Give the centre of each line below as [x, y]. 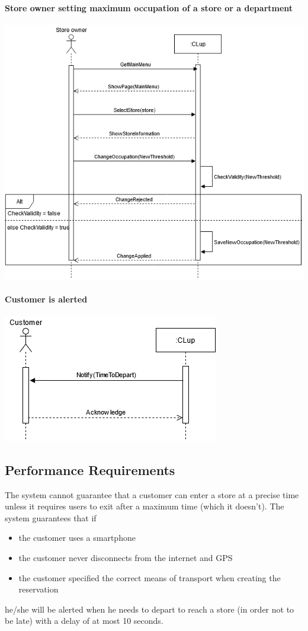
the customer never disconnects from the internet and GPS [126, 558]
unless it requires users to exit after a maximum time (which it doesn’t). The [145, 506]
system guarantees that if [51, 517]
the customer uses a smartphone [77, 538]
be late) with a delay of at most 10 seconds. [84, 621]
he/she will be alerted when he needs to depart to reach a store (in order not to [150, 609]
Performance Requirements [90, 469]
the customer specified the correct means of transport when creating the [150, 577]
